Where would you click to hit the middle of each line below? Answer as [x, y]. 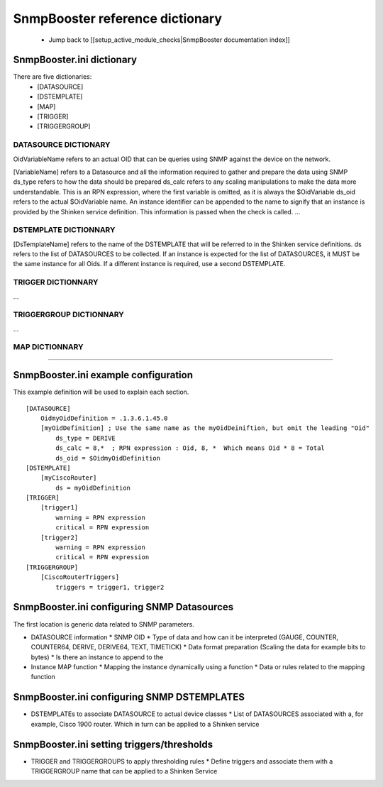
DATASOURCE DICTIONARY [62, 145]
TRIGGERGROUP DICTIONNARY [68, 314]
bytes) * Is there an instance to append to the [97, 657]
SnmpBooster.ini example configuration [103, 375]
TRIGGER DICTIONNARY [56, 282]
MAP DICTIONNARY [48, 347]
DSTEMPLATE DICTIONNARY [64, 230]
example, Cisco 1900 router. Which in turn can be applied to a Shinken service [145, 724]
